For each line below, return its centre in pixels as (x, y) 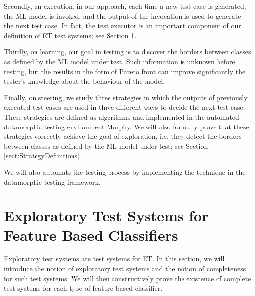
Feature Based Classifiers (91, 235)
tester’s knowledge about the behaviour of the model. (85, 81)
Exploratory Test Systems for (106, 216)
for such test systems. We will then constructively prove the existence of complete (127, 278)
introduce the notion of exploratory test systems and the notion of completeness (125, 268)
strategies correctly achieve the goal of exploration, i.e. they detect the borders (123, 136)
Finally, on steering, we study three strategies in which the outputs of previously (126, 97)
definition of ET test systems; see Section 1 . (70, 35)
